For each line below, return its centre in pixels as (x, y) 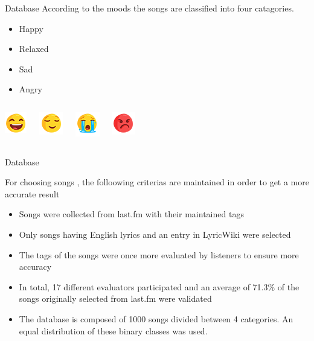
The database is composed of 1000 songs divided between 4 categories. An (156, 318)
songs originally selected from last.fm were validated (115, 298)
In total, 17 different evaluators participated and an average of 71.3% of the (159, 286)
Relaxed (34, 49)
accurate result (32, 193)
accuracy (35, 266)
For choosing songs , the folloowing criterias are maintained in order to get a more (157, 182)
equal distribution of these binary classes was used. (113, 330)
